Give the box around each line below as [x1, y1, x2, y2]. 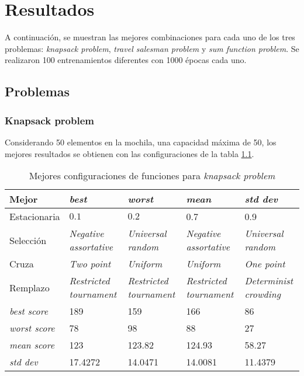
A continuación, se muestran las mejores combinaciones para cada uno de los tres [5, 31, 295, 43]
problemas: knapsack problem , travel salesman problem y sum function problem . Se [5, 42, 299, 54]
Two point [69, 257, 111, 271]
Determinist [244, 274, 293, 288]
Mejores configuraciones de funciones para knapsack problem [29, 169, 275, 183]
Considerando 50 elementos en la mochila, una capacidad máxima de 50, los [5, 135, 277, 148]
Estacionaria [9, 210, 60, 224]
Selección [9, 233, 47, 247]
